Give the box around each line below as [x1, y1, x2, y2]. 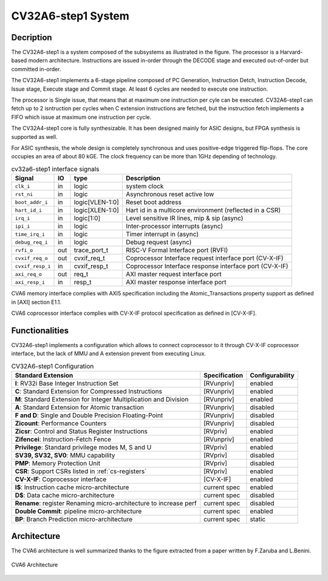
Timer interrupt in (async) [125, 230, 199, 239]
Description [125, 174, 161, 183]
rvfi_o [15, 247, 33, 253]
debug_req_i [15, 239, 48, 245]
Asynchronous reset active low [125, 190, 214, 199]
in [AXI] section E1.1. [11, 298, 62, 306]
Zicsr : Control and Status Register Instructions [15, 427, 148, 435]
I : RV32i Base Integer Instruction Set [15, 379, 118, 387]
